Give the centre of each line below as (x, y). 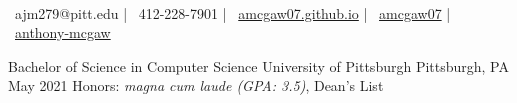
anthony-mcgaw (63, 32)
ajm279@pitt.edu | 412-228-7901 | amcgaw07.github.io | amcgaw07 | (232, 12)
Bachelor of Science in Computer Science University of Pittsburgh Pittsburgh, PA (258, 65)
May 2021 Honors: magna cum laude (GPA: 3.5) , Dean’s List (196, 85)
